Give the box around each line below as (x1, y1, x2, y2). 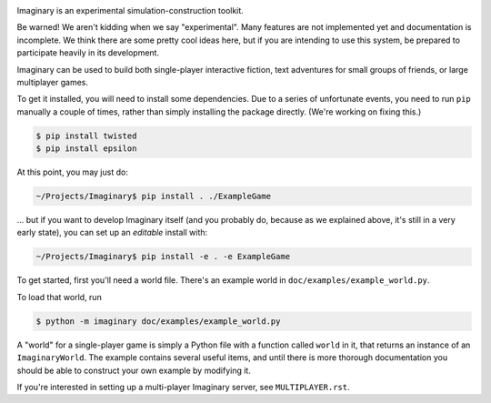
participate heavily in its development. (16, 47, 159, 58)
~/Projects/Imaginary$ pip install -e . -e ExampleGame (35, 251, 291, 262)
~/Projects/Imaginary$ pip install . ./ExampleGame (35, 191, 272, 202)
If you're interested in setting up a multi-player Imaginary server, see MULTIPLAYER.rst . (16, 381, 350, 392)
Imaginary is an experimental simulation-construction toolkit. (16, 5, 245, 15)
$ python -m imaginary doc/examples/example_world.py (35, 316, 281, 327)
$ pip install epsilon (35, 144, 137, 154)
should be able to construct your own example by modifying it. (16, 365, 252, 376)
